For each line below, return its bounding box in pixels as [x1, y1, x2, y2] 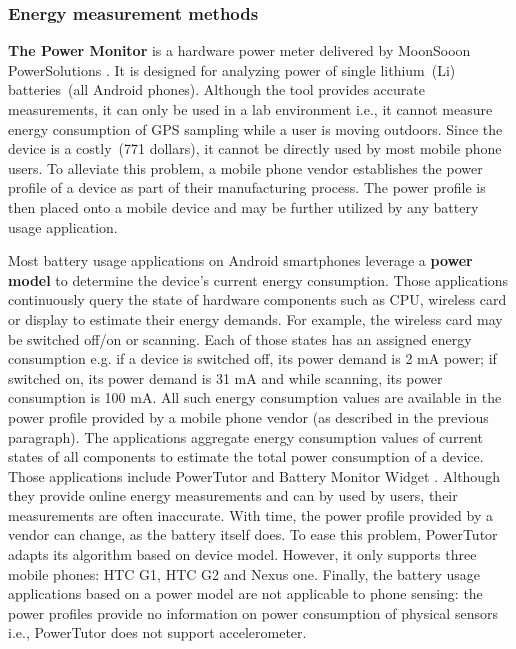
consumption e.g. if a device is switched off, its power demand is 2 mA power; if [8, 348, 497, 369]
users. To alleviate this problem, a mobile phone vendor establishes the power [8, 157, 483, 178]
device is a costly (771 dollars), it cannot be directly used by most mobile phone [8, 138, 502, 159]
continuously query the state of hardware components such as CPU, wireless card [8, 289, 507, 310]
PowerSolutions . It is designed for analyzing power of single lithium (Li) [8, 59, 456, 80]
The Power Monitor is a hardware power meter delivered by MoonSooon [8, 40, 471, 61]
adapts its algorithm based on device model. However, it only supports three [8, 544, 477, 565]
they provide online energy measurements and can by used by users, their [8, 485, 458, 506]
